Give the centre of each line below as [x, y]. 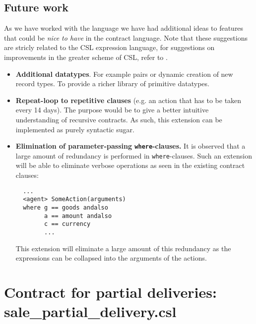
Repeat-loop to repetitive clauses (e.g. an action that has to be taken [128, 100]
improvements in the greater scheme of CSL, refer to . [86, 57]
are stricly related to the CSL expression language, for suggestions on [109, 47]
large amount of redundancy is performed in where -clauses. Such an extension [134, 155]
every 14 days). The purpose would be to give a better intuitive [112, 110]
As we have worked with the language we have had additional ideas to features [124, 28]
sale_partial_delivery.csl [90, 311]
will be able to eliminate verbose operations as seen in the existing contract [130, 165]
